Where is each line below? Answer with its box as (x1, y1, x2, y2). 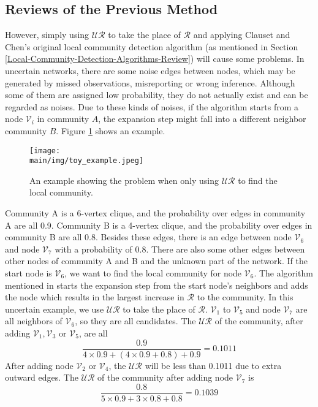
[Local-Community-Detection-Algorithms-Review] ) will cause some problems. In (5, 52, 305, 65)
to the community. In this (197, 291, 293, 303)
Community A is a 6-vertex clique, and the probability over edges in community (5, 207, 306, 219)
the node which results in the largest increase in (5, 291, 184, 303)
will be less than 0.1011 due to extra (145, 359, 282, 371)
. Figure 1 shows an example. (56, 124, 165, 137)
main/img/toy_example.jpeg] (29, 156, 144, 165)
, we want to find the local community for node (64, 267, 242, 280)
